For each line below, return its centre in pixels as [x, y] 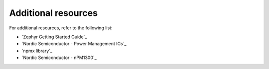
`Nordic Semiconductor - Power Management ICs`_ [74, 44]
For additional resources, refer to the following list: [61, 28]
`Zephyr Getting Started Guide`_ [54, 37]
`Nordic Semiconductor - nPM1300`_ [59, 58]
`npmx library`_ [37, 51]
